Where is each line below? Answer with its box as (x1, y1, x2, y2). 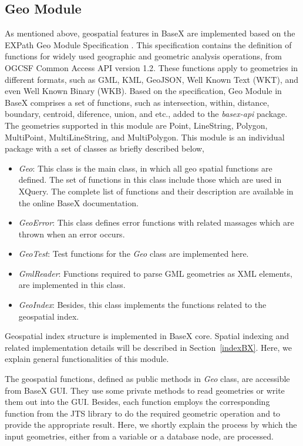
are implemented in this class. (18, 279, 126, 291)
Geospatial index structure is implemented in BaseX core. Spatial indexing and (5, 330, 289, 342)
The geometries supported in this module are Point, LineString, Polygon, (5, 119, 268, 131)
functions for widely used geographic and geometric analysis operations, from (5, 50, 282, 62)
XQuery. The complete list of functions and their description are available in (18, 185, 294, 197)
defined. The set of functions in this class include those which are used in (18, 173, 282, 186)
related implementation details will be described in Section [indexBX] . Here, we (5, 341, 292, 353)
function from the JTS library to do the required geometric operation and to (5, 407, 281, 419)
